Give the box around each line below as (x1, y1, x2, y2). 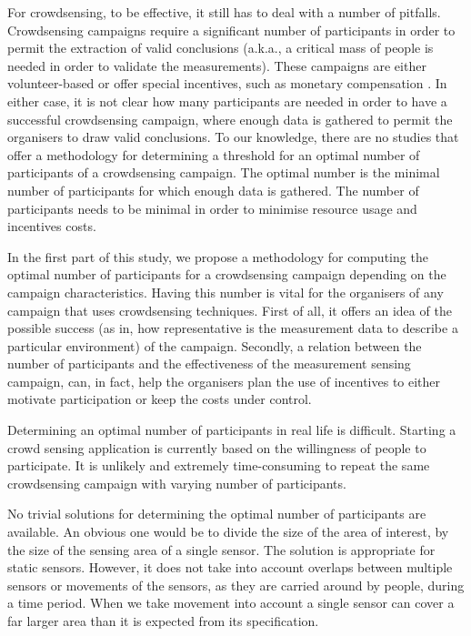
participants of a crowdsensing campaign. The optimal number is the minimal (7, 163, 440, 182)
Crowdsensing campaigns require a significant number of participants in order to (7, 20, 456, 39)
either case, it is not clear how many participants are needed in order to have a (7, 91, 447, 110)
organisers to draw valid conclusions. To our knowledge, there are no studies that (7, 127, 459, 146)
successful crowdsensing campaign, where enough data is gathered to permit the (7, 109, 453, 128)
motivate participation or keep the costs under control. (7, 389, 312, 409)
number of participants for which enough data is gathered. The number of (7, 180, 419, 199)
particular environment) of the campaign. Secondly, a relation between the (7, 336, 422, 355)
